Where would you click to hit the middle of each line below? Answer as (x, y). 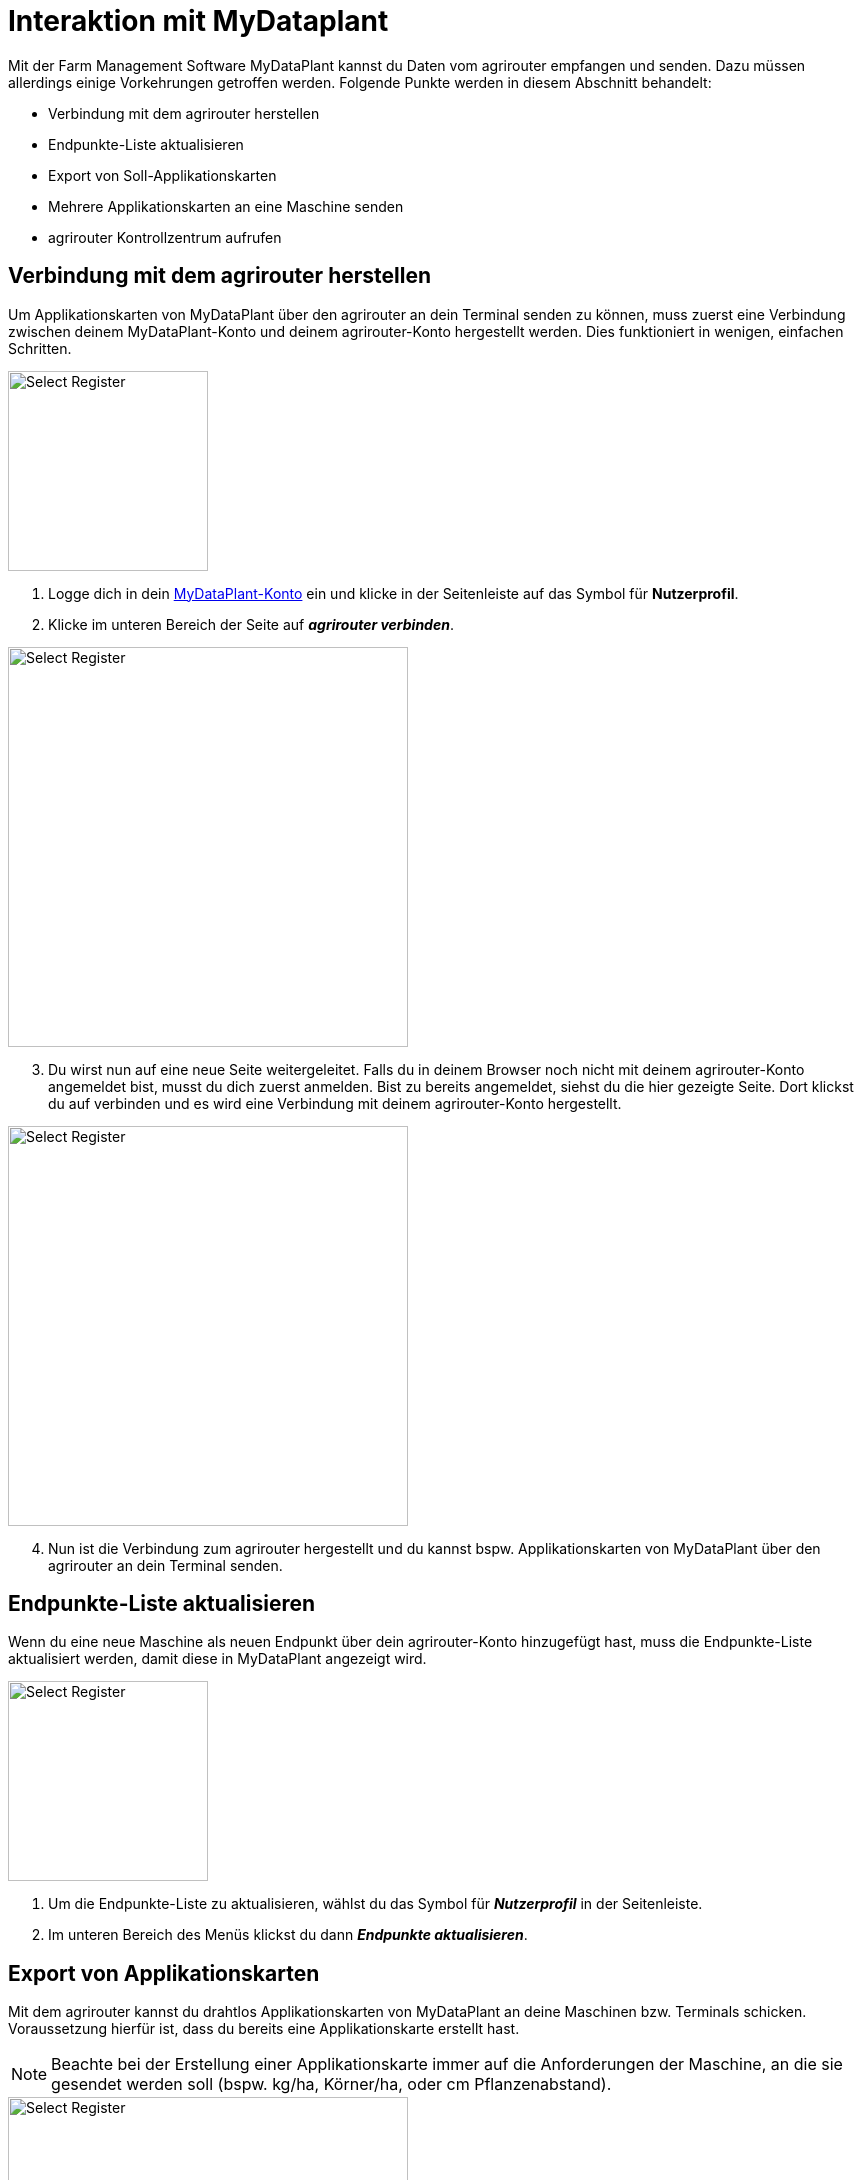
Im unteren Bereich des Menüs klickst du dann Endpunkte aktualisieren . (288, 1935)
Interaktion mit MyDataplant (198, 21)
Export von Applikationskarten (164, 1973)
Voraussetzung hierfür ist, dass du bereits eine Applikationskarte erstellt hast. (264, 2029)
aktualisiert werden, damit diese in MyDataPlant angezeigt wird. (217, 1659)
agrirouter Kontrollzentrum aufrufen (165, 237)
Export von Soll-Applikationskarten (162, 175)
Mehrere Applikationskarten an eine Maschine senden (226, 206)
